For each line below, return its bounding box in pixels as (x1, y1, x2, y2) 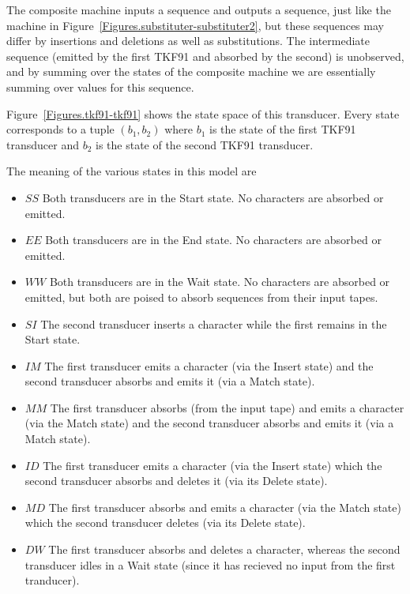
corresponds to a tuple (6, 121, 115, 137)
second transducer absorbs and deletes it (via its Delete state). (24, 472, 328, 489)
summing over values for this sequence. (6, 78, 194, 95)
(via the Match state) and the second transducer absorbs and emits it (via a (24, 415, 394, 431)
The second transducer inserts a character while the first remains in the (40, 315, 387, 332)
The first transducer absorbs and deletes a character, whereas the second (48, 541, 401, 558)
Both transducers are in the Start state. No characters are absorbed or (42, 189, 384, 205)
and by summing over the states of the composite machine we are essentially (6, 63, 376, 80)
